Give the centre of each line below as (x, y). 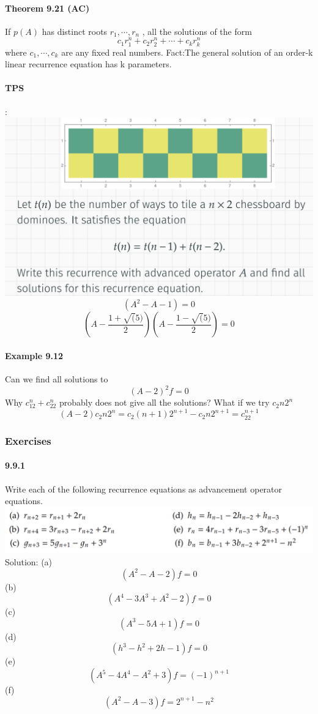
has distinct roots (75, 31)
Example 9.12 (34, 355)
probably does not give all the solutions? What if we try (164, 402)
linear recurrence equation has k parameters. (88, 64)
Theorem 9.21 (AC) (47, 8)
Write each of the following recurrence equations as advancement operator (144, 489)
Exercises (28, 440)
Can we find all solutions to (57, 378)
